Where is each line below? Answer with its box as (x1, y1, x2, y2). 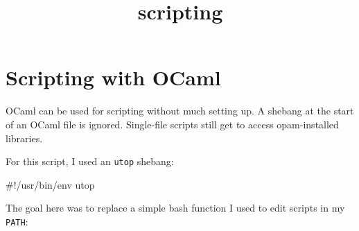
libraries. (6, 130, 43, 145)
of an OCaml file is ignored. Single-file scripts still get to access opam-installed (6, 117, 339, 131)
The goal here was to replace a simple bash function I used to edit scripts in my (6, 200, 345, 215)
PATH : (6, 214, 28, 228)
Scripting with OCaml (6, 63, 221, 92)
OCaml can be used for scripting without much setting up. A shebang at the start (6, 103, 354, 118)
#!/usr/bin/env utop (6, 177, 95, 191)
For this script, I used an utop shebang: (6, 154, 174, 169)
